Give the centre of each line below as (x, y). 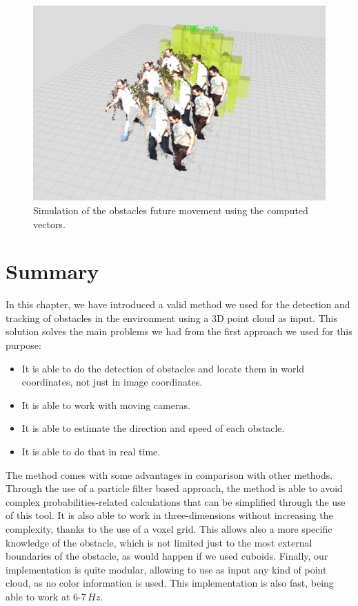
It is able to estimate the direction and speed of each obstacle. (153, 428)
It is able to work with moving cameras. (106, 405)
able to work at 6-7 (46, 596)
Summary (52, 271)
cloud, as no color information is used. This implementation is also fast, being (170, 583)
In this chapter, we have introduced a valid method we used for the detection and (178, 304)
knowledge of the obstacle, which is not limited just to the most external (159, 542)
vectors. (49, 224)
